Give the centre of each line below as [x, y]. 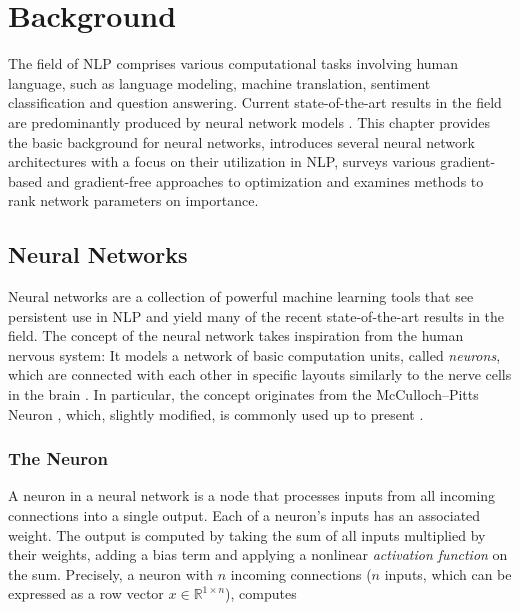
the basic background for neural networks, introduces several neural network [241, 141]
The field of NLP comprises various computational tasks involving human [233, 63]
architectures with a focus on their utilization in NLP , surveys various [222, 161]
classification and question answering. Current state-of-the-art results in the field [255, 102]
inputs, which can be [448, 573]
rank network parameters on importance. [133, 200]
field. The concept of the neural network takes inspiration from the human [236, 335]
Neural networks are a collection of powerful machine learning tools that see [241, 296]
